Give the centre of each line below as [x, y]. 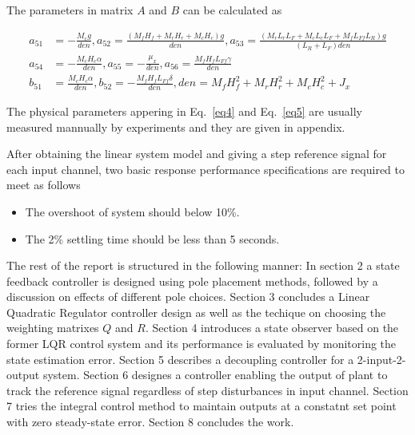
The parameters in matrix [70, 10]
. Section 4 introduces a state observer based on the [272, 328]
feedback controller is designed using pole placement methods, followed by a [192, 281]
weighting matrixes [53, 328]
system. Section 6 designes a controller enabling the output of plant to [215, 375]
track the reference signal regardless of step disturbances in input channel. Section [207, 390]
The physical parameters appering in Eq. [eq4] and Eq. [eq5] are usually [184, 111]
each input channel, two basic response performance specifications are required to [206, 169]
